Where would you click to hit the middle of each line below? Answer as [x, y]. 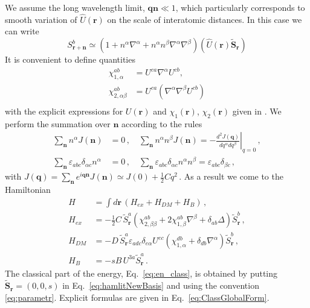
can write [22, 31]
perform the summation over [58, 123]
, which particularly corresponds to [240, 7]
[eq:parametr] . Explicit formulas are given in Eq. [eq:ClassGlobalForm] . [137, 297]
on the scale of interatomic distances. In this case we [205, 19]
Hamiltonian [28, 189]
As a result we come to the [234, 176]
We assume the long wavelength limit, [75, 7]
